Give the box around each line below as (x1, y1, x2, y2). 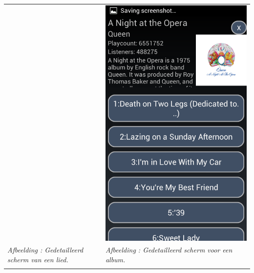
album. (105, 254, 126, 264)
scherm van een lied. (7, 254, 68, 264)
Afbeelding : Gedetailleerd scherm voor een (105, 245, 233, 255)
